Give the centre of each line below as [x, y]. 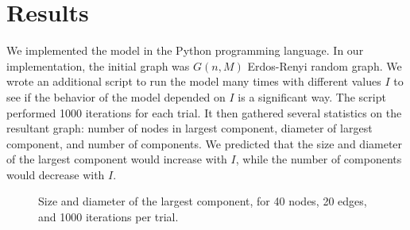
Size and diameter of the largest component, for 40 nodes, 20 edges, [203, 201]
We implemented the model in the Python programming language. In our [185, 50]
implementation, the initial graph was [98, 65]
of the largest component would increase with [117, 159]
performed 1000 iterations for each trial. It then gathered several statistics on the [204, 112]
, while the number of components [319, 159]
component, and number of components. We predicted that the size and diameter [205, 143]
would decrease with [56, 174]
